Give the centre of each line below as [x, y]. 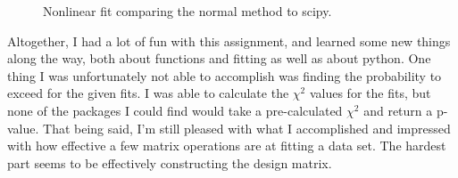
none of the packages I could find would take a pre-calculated [175, 110]
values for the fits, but [370, 93]
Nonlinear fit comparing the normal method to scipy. [187, 11]
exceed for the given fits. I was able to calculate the [148, 93]
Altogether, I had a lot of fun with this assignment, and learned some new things [229, 40]
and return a [398, 110]
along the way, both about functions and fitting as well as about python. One [219, 58]
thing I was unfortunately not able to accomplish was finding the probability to [225, 75]
